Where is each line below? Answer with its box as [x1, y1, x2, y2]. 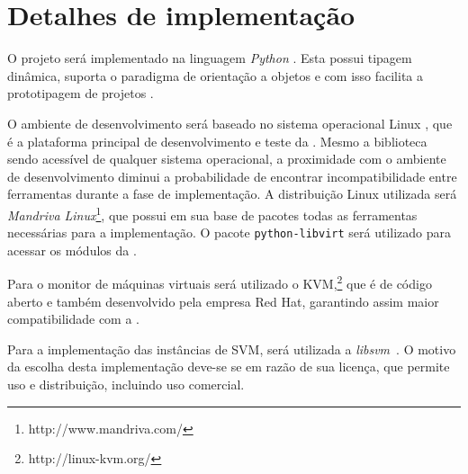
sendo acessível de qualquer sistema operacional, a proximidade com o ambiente [7, 149, 446, 168]
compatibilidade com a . [7, 309, 139, 328]
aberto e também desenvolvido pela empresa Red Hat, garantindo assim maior [7, 291, 439, 310]
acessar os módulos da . [7, 240, 137, 259]
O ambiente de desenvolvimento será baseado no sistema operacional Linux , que [7, 113, 453, 132]
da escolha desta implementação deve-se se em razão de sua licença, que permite [7, 357, 450, 376]
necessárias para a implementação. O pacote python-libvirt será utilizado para [7, 223, 452, 242]
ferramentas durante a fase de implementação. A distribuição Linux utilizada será [7, 184, 457, 203]
